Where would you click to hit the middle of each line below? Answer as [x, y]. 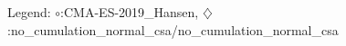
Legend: [29, 12]
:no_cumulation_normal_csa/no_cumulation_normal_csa [173, 29]
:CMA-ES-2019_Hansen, [130, 12]
